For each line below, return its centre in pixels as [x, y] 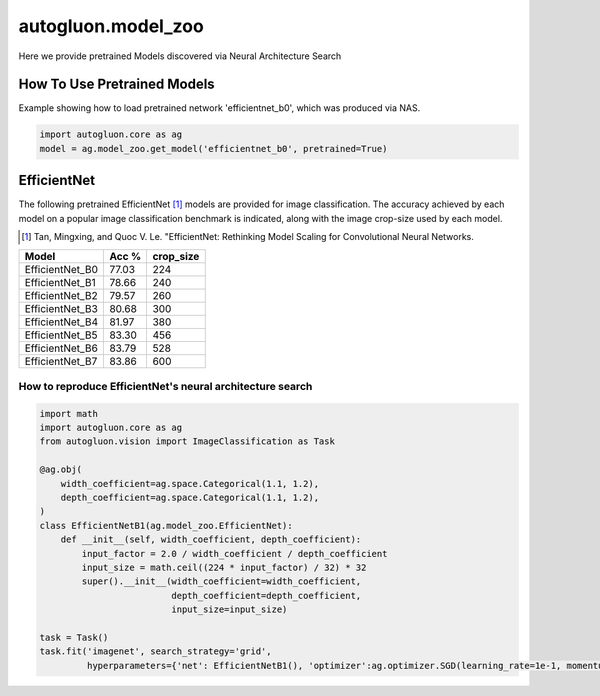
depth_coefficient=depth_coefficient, [266, 595]
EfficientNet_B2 [61, 295]
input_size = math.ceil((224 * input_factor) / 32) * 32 [224, 567]
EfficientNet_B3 [61, 308]
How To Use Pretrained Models [116, 84]
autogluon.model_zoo [111, 26]
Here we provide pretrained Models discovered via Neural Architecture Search [180, 56]
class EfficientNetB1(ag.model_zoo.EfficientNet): [166, 525]
